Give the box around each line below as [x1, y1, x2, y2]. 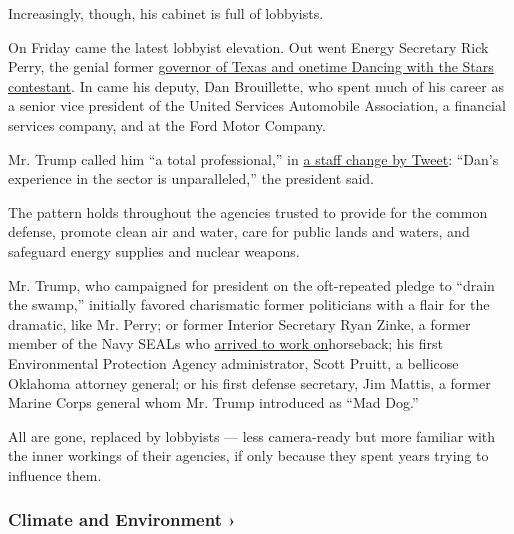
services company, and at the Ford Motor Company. [8, 114, 326, 135]
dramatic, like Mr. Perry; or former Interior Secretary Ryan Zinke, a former [8, 313, 471, 334]
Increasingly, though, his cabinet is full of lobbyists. [8, 3, 324, 23]
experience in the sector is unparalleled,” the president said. [8, 168, 375, 189]
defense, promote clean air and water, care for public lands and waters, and [8, 221, 470, 242]
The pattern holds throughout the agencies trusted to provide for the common [8, 201, 488, 222]
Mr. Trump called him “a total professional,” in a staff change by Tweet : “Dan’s [8, 148, 499, 169]
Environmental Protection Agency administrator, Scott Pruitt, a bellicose [8, 352, 459, 373]
